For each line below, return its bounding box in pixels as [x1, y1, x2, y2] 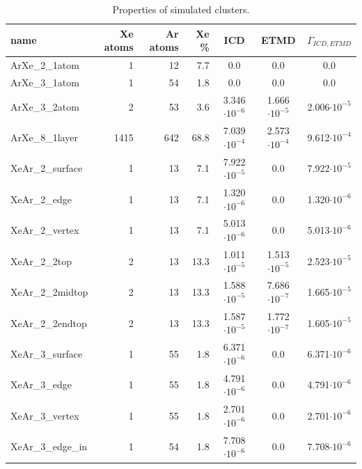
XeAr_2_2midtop [10, 285, 88, 299]
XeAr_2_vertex [10, 223, 79, 237]
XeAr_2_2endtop [10, 315, 87, 330]
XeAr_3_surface [10, 347, 83, 361]
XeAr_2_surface [10, 161, 83, 175]
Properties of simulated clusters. [112, 2, 250, 16]
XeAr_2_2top [10, 253, 72, 268]
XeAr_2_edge [10, 191, 72, 206]
